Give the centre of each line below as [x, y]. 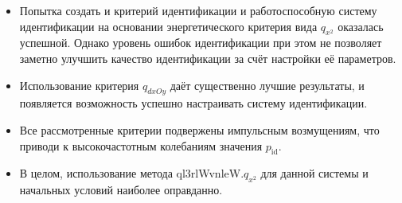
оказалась [361, 26]
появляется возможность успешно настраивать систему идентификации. [193, 103]
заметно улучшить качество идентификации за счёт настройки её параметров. [208, 58]
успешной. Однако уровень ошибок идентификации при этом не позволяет [201, 43]
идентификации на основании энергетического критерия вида [168, 26]
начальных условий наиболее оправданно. [121, 190]
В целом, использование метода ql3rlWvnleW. [132, 173]
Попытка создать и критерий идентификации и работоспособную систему [198, 10]
